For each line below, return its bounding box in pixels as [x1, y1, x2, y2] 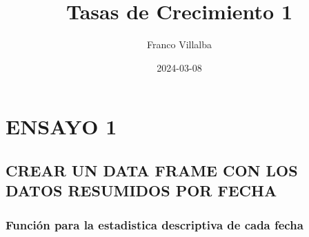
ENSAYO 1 [6, 112, 117, 141]
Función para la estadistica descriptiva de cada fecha [6, 216, 303, 233]
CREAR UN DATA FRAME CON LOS [6, 159, 298, 181]
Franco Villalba [147, 37, 212, 52]
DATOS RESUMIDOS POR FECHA [6, 180, 277, 201]
